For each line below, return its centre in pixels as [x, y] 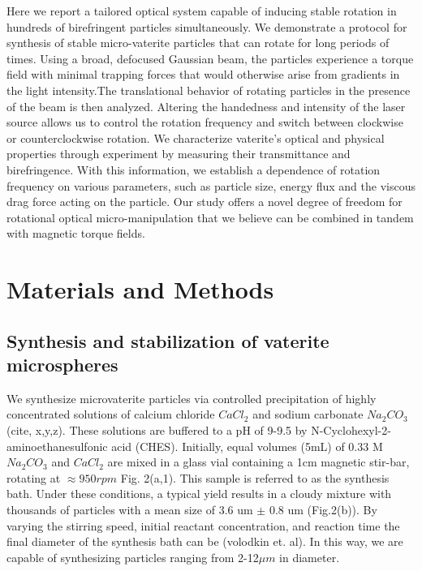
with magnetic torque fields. [76, 233]
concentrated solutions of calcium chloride [111, 414]
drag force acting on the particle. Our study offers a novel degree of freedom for [205, 202]
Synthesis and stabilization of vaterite [168, 340]
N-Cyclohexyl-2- [351, 430]
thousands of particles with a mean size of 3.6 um [130, 510]
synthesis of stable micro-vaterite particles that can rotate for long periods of [198, 43]
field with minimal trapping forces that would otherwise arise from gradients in [203, 74]
